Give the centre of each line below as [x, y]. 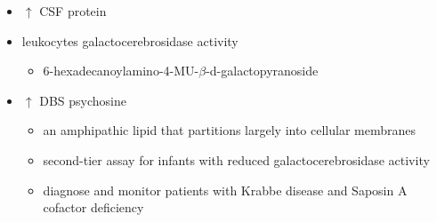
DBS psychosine [83, 100]
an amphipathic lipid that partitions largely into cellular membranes [230, 130]
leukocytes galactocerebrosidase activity [130, 40]
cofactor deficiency [93, 207]
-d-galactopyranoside [262, 71]
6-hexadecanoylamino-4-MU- [121, 71]
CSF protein [73, 11]
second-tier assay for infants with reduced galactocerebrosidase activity [236, 159]
